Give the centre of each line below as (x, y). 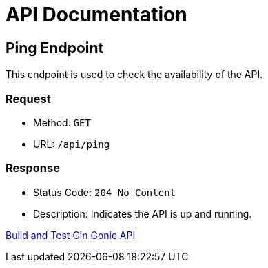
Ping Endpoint (55, 48)
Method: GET (62, 122)
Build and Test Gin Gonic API (71, 235)
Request (28, 98)
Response (33, 168)
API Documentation (96, 15)
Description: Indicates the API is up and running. (143, 213)
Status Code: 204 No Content (105, 192)
